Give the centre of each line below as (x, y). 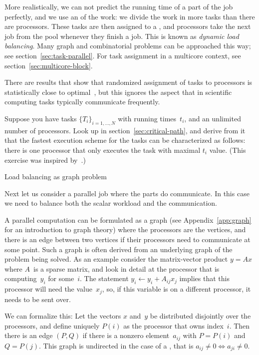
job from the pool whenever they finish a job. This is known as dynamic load (122, 36)
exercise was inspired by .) (45, 160)
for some (61, 278)
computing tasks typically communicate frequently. (82, 102)
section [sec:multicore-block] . (49, 65)
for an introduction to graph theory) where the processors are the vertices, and (125, 229)
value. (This (228, 150)
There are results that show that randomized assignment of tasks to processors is (129, 82)
